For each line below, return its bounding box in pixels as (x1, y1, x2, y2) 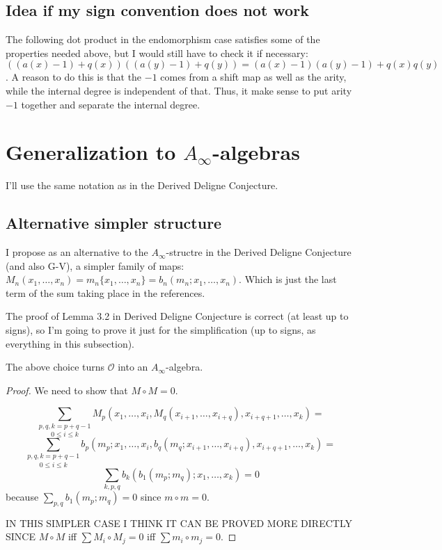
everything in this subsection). (6, 336, 135, 350)
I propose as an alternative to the (6, 245, 148, 259)
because (6, 490, 39, 504)
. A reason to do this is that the (6, 70, 142, 84)
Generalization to (6, 138, 176, 166)
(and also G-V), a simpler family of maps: (6, 258, 184, 273)
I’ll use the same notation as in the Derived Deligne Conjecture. (6, 178, 278, 193)
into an (118, 359, 148, 374)
